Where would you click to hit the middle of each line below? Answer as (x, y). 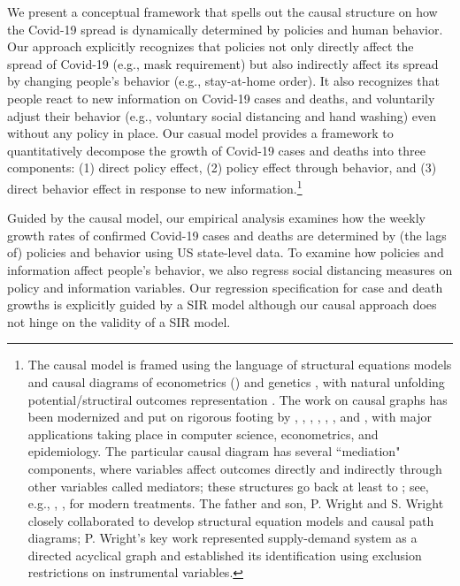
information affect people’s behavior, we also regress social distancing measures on (230, 269)
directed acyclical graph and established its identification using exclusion (225, 555)
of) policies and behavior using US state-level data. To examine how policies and (226, 252)
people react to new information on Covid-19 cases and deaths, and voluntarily (221, 98)
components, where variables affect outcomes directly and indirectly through (235, 468)
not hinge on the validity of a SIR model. (119, 321)
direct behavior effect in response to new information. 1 (155, 186)
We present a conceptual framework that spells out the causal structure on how (222, 11)
